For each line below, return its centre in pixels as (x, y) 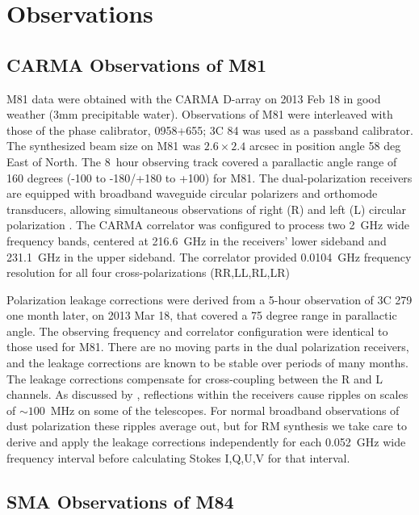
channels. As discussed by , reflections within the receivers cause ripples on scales (207, 394)
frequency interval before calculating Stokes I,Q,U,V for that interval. (178, 457)
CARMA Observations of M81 (137, 64)
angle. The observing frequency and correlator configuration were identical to (197, 331)
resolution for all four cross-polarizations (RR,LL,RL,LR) (148, 272)
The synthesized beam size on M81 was (104, 146)
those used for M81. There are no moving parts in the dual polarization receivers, (208, 347)
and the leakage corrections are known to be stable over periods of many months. (207, 363)
